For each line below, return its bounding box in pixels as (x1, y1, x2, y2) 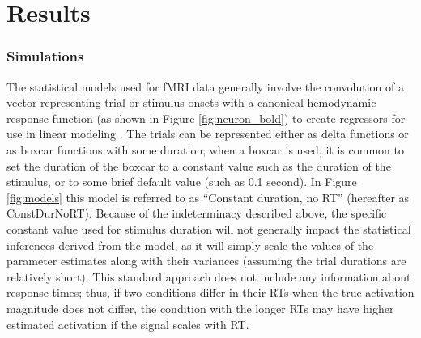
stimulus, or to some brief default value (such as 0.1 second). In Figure (6, 173, 357, 190)
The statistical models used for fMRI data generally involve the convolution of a (6, 78, 404, 95)
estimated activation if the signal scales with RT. (6, 315, 249, 332)
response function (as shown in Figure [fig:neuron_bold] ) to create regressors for (6, 109, 406, 126)
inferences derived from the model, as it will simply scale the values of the (6, 236, 374, 253)
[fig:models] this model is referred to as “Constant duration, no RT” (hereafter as (6, 188, 410, 205)
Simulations (6, 46, 84, 66)
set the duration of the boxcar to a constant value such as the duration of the (6, 157, 391, 174)
